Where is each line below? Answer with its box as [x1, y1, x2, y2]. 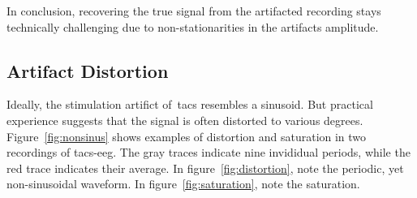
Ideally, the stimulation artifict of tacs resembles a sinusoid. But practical [6, 96, 373, 113]
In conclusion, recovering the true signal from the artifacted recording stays [6, 2, 381, 19]
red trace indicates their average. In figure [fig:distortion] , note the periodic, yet [6, 159, 404, 176]
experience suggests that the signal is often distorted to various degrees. [6, 111, 363, 128]
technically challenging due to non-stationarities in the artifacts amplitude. [6, 18, 379, 35]
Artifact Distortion [6, 58, 169, 83]
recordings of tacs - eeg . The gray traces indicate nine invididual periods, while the [6, 144, 411, 161]
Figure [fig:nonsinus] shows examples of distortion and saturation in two [6, 127, 367, 144]
